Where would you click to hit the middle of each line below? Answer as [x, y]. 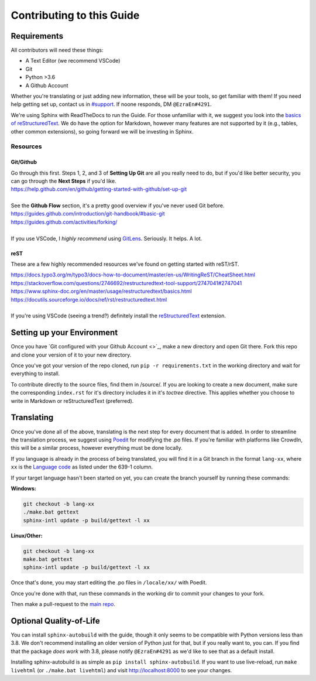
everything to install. [35, 374]
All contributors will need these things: [57, 50]
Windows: [23, 488]
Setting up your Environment [64, 333]
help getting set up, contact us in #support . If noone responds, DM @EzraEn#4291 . [111, 104]
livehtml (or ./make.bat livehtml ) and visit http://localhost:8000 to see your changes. [121, 670]
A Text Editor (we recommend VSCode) [73, 61]
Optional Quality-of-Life [55, 621]
